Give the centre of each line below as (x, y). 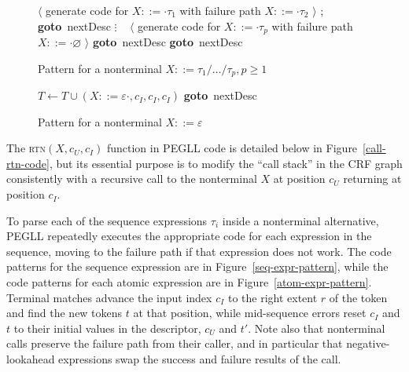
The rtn (26, 148)
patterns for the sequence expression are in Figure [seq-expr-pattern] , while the (197, 266)
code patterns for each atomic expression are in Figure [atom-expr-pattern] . (189, 282)
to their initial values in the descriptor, (107, 328)
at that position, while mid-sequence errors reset (250, 313)
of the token (358, 297)
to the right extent (273, 297)
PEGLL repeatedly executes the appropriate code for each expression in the (189, 236)
